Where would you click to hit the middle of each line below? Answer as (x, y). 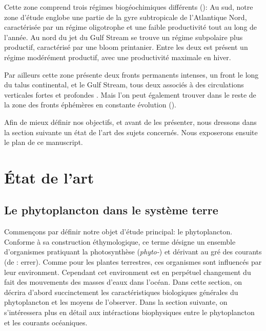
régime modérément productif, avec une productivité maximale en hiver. (118, 57)
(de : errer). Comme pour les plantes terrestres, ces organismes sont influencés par (133, 262)
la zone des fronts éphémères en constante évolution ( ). (90, 105)
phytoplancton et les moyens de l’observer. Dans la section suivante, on (116, 302)
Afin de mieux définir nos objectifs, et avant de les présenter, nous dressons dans (130, 122)
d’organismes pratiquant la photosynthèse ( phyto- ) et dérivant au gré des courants (133, 252)
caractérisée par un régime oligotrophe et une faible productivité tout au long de (131, 27)
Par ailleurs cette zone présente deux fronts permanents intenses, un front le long (131, 74)
